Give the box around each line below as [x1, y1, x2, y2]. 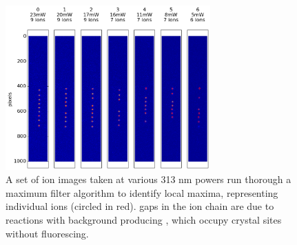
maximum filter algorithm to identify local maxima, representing [6, 185, 278, 200]
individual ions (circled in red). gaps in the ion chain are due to [6, 199, 274, 213]
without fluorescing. [6, 226, 89, 240]
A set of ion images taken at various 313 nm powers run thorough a [6, 172, 291, 187]
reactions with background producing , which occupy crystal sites [6, 212, 282, 226]
